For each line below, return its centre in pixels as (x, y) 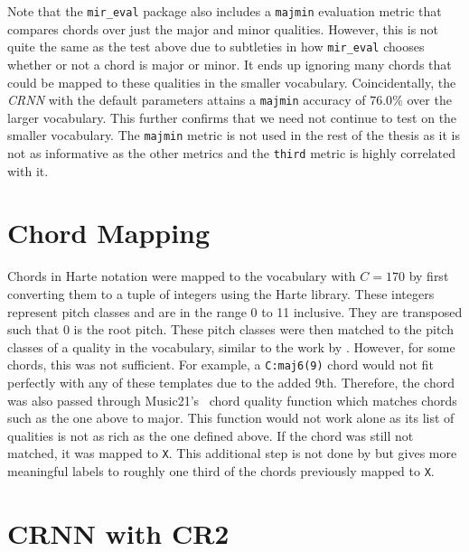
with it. (28, 170)
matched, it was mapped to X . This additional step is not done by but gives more (232, 453)
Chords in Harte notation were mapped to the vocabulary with (182, 276)
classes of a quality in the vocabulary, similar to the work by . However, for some (231, 346)
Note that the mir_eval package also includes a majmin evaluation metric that (225, 11)
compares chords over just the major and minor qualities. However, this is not (223, 28)
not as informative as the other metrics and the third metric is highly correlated (231, 153)
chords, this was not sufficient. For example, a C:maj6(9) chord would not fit (220, 365)
